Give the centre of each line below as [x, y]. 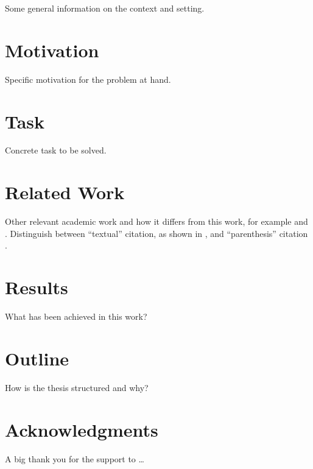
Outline [37, 358]
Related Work [65, 192]
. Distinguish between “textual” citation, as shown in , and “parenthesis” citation [156, 233]
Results [37, 287]
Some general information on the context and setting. [105, 8]
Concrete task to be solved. [56, 150]
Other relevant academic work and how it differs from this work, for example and [156, 221]
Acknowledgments [82, 429]
